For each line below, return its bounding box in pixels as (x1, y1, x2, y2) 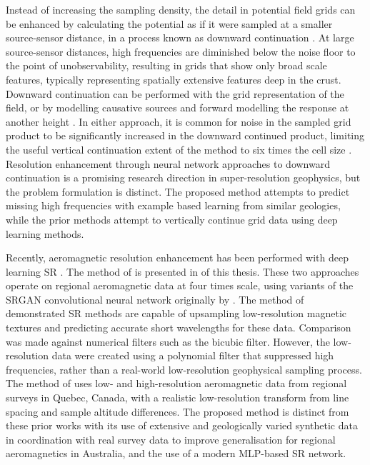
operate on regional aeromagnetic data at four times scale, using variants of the (6, 278, 354, 293)
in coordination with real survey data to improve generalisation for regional (6, 431, 336, 446)
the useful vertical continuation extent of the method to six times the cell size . (6, 141, 352, 156)
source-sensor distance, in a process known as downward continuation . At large (6, 30, 354, 45)
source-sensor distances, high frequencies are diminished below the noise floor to (6, 44, 356, 59)
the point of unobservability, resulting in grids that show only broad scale (6, 58, 327, 73)
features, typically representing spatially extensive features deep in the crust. (6, 71, 341, 86)
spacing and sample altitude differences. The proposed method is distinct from (6, 404, 349, 419)
